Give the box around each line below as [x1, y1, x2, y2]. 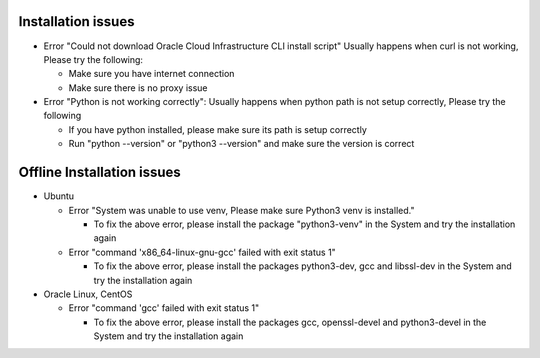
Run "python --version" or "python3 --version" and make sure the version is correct [68, 138, 415, 150]
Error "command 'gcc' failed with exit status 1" [68, 302, 260, 314]
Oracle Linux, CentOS [43, 288, 133, 300]
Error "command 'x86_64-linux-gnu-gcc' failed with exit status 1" [68, 246, 337, 258]
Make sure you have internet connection [68, 68, 235, 80]
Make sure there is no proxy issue [68, 81, 209, 94]
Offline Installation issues [18, 164, 182, 181]
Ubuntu [43, 190, 75, 202]
